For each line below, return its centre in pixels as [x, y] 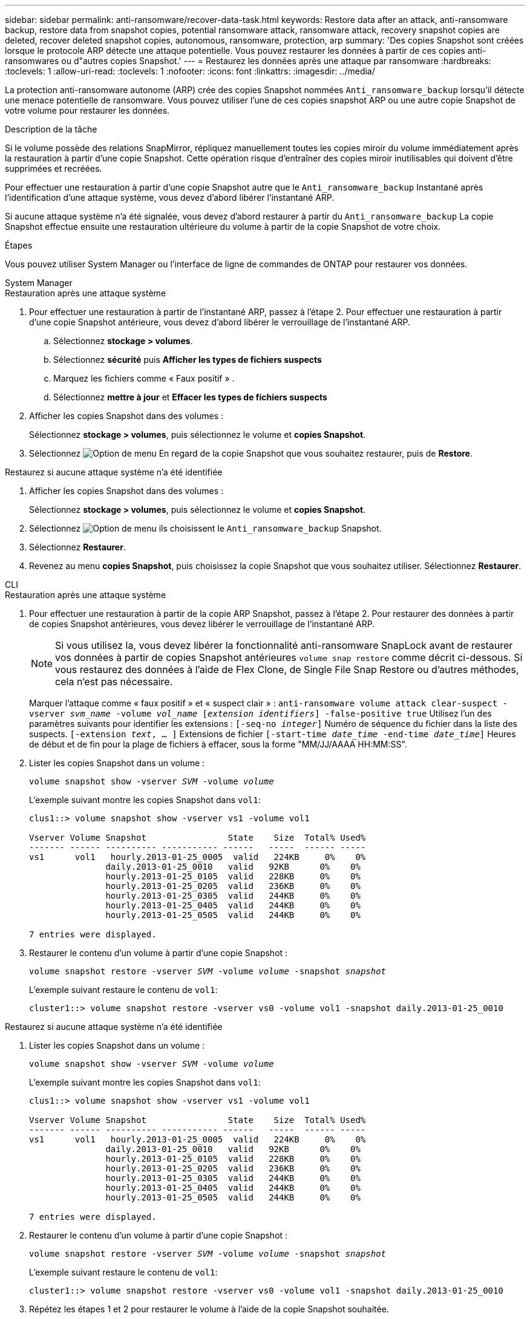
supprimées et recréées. [54, 168]
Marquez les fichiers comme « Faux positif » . [144, 378]
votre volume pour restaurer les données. [87, 110]
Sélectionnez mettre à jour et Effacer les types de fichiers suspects [190, 397]
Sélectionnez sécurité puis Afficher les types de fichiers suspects [188, 360]
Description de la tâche [51, 129]
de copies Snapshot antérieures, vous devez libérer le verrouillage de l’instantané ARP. [202, 624]
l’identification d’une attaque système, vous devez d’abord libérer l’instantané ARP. [170, 197]
